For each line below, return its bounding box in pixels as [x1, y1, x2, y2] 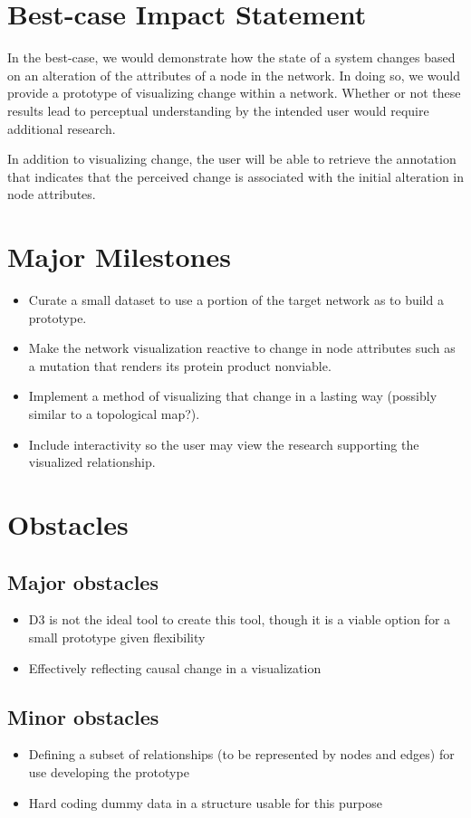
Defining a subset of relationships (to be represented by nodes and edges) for [28, 745, 455, 764]
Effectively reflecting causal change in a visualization [28, 658, 322, 677]
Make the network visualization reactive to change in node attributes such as [28, 338, 456, 357]
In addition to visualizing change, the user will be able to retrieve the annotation [7, 149, 457, 168]
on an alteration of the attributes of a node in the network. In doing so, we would [7, 65, 461, 84]
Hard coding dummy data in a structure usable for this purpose [28, 793, 383, 812]
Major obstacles [7, 567, 159, 595]
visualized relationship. [28, 452, 156, 471]
